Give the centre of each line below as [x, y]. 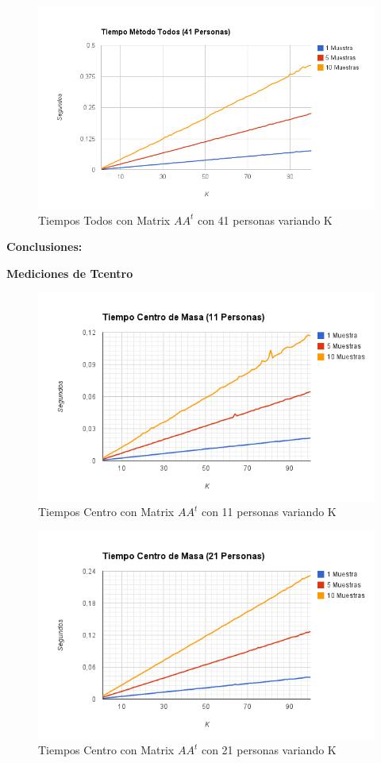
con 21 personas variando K [269, 750]
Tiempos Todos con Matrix [104, 220]
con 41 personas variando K [265, 220]
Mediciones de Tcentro [70, 273]
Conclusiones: [44, 247]
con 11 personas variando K [269, 512]
